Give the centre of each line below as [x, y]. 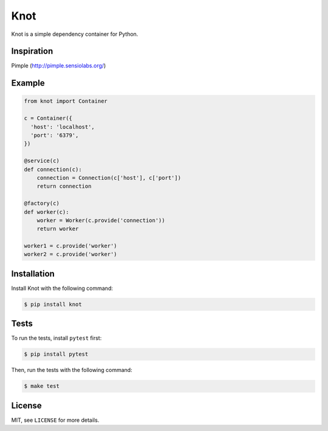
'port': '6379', [55, 136]
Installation [33, 274]
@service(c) [42, 161]
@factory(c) [42, 203]
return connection [64, 186]
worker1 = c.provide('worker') [71, 246]
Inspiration [32, 51]
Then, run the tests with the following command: [72, 370]
